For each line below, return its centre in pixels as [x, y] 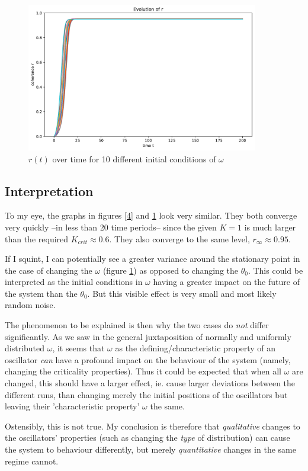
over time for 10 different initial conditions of [134, 158]
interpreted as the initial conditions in [74, 282]
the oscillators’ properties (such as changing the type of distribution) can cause [147, 438]
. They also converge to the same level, [179, 238]
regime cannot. [32, 461]
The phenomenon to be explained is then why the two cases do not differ [137, 325]
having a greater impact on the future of [226, 282]
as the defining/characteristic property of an [195, 348]
